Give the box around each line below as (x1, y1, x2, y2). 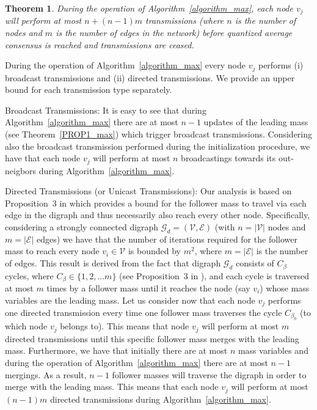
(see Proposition (119, 269, 180, 282)
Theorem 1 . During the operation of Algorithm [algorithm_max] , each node (5, 2, 293, 14)
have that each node (5, 152, 81, 164)
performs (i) (258, 59, 304, 71)
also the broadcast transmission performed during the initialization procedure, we (5, 139, 310, 152)
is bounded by (128, 244, 181, 257)
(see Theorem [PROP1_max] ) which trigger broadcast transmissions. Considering (5, 128, 313, 141)
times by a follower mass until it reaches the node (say (46, 281, 250, 294)
